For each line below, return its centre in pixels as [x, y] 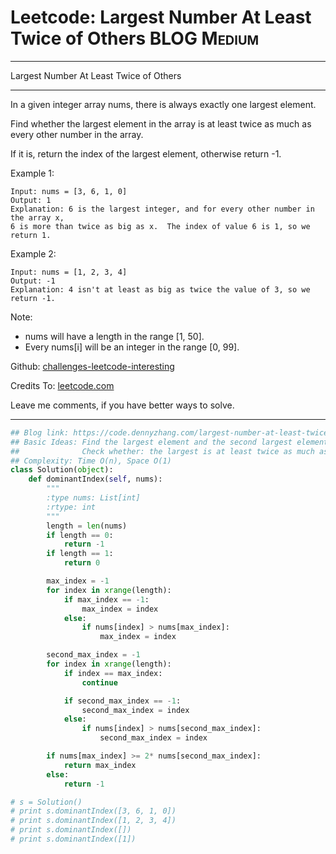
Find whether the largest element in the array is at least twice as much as [161, 123]
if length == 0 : [80, 535]
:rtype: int [71, 507]
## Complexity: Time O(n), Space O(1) [91, 461]
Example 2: [33, 253]
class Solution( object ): [62, 470]
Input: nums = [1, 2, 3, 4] [69, 272]
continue [99, 682]
